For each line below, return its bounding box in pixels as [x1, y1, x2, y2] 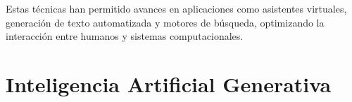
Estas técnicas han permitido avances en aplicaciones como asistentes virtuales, [6, 1, 347, 15]
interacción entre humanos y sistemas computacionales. [6, 29, 244, 43]
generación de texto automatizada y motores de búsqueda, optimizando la [6, 15, 325, 29]
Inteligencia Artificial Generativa [6, 69, 332, 98]
